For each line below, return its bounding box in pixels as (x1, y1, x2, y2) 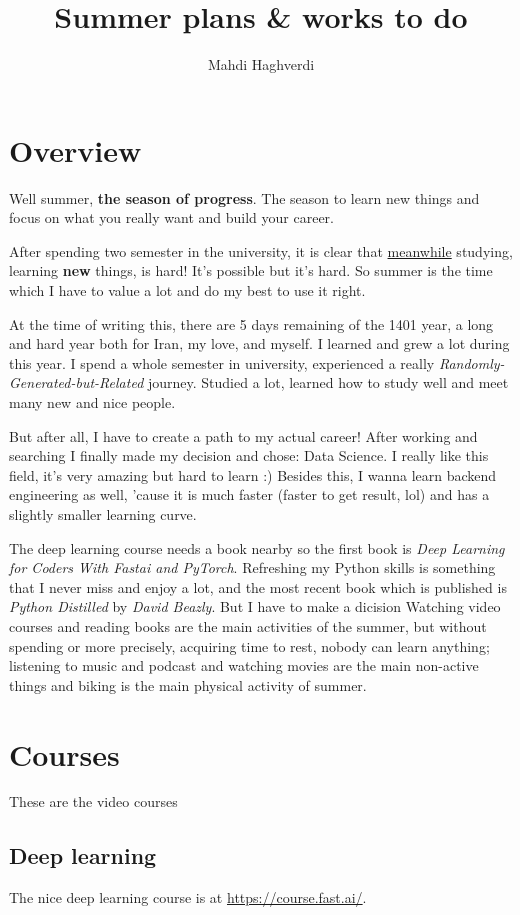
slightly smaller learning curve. (9, 503, 197, 524)
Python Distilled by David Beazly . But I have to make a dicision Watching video (9, 596, 501, 617)
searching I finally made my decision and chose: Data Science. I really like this (9, 445, 489, 466)
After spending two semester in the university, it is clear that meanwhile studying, (9, 240, 513, 261)
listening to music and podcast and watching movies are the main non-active (9, 655, 479, 676)
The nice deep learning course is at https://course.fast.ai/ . (9, 887, 367, 908)
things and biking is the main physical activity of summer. (9, 674, 367, 695)
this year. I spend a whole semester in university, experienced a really (9, 352, 435, 373)
